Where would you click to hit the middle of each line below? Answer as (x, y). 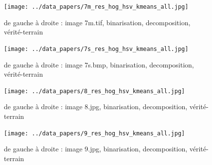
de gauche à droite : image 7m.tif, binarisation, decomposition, (97, 22)
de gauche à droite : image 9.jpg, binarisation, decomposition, (96, 149)
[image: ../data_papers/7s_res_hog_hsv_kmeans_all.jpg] (96, 49)
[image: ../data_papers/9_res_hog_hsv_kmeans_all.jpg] (95, 133)
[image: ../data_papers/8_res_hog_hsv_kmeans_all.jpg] (95, 91)
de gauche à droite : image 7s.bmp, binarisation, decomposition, (99, 64)
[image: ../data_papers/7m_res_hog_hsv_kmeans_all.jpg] (96, 7)
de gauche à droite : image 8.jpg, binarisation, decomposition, (96, 107)
